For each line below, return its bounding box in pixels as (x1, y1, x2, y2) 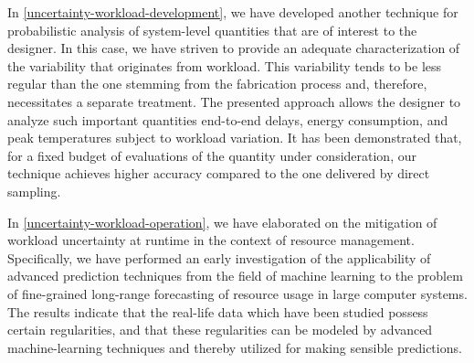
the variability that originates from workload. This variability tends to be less (7, 56, 442, 75)
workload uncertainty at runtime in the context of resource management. (7, 230, 415, 250)
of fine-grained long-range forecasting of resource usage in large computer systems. (7, 283, 468, 303)
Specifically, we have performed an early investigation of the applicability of (7, 248, 431, 267)
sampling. (7, 181, 61, 200)
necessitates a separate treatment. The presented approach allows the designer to (7, 91, 461, 111)
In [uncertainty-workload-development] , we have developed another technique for (7, 3, 458, 21)
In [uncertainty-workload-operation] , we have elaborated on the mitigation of (7, 212, 437, 231)
